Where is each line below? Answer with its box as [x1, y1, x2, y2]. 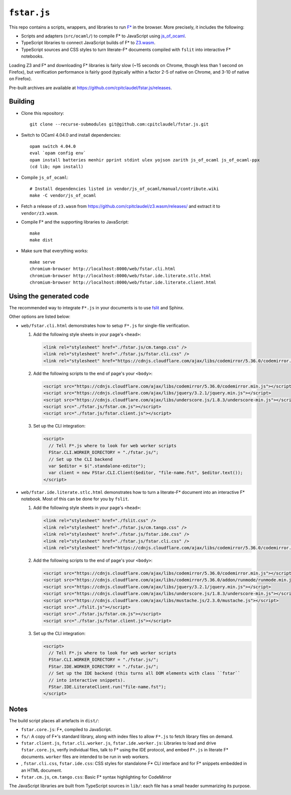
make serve [30, 259, 56, 265]
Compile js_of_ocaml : [21, 175, 69, 180]
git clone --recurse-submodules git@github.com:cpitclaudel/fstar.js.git [30, 121, 209, 127]
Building [9, 97, 35, 106]
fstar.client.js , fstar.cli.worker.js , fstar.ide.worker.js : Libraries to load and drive [21, 740, 216, 746]
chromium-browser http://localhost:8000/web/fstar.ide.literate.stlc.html [30, 273, 211, 278]
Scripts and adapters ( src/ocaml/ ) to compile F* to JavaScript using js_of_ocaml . [21, 33, 186, 39]
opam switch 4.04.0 [30, 143, 76, 149]
